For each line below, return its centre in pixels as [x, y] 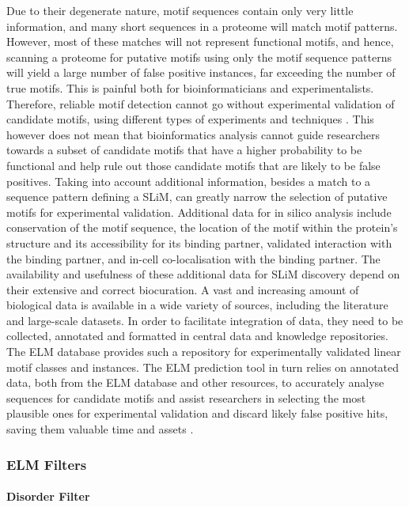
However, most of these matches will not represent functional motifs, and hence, [200, 42]
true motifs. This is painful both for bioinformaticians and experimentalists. [190, 87]
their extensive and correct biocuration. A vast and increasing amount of [183, 289]
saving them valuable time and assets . [100, 429]
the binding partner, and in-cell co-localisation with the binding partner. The [193, 258]
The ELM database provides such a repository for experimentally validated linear [204, 352]
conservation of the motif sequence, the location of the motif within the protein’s [202, 227]
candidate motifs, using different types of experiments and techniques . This [190, 119]
